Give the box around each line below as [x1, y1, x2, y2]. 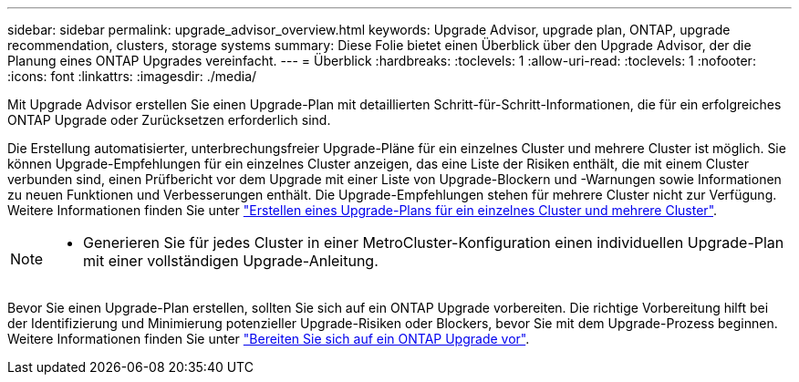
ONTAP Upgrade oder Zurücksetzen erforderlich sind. [7, 112, 331, 128]
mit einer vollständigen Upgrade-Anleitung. [83, 252, 379, 270]
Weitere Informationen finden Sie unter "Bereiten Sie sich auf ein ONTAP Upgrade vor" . [7, 331, 530, 346]
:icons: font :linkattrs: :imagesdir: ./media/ [7, 68, 257, 84]
